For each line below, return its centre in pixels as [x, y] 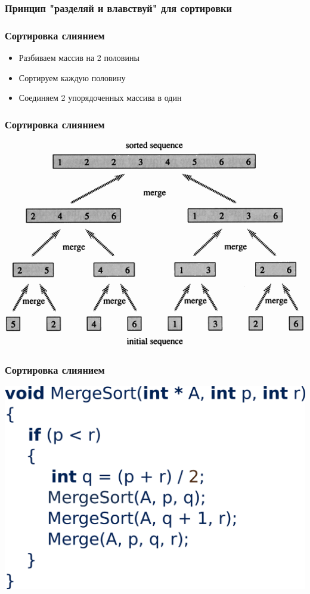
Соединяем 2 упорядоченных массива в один [100, 98]
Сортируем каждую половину [72, 77]
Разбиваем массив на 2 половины [79, 58]
